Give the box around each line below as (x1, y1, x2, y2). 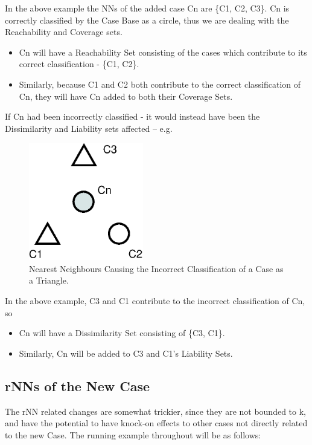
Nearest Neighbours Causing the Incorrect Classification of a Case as (29, 262, 284, 274)
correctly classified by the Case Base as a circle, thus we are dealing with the (5, 13, 289, 26)
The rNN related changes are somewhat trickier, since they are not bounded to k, (5, 404, 306, 417)
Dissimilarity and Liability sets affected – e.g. (5, 122, 173, 134)
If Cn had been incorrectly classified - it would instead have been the (5, 110, 260, 123)
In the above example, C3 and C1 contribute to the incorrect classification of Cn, (5, 294, 305, 307)
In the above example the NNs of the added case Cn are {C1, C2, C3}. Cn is (5, 2, 290, 14)
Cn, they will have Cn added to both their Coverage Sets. (19, 89, 233, 102)
